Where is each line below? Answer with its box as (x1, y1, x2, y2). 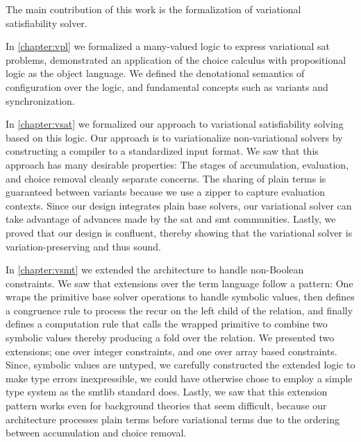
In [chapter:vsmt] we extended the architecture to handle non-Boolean (6, 262, 304, 277)
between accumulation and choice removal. (6, 425, 187, 440)
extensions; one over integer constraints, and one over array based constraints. (6, 343, 337, 358)
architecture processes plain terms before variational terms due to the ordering (6, 411, 339, 426)
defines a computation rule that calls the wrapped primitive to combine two (6, 316, 328, 331)
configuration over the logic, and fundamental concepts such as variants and (6, 79, 328, 94)
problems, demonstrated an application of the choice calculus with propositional (6, 52, 346, 67)
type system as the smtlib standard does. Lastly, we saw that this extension (6, 384, 328, 399)
